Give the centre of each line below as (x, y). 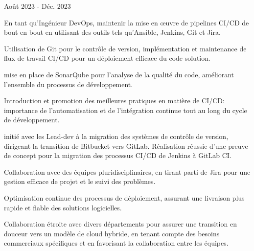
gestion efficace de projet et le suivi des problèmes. (80, 181)
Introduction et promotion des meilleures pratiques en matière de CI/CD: (114, 101)
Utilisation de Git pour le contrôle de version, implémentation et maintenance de (125, 48)
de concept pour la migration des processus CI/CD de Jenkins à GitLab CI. (118, 155)
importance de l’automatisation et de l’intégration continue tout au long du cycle (126, 110)
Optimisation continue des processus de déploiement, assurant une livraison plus (124, 197)
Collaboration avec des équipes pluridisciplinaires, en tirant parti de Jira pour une (127, 171)
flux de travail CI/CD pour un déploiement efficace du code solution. (107, 58)
